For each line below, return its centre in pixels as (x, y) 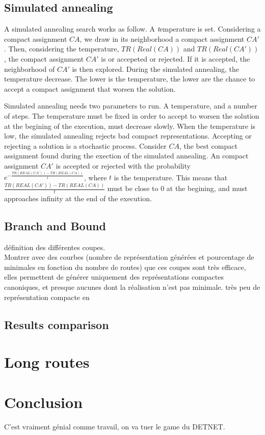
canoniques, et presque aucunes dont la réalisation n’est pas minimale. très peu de (132, 287)
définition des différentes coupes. (55, 247)
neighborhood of (30, 69)
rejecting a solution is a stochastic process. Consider (85, 145)
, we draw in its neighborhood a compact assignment (162, 38)
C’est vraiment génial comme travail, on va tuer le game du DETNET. (115, 426)
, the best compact (208, 145)
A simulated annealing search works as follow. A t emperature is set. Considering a (132, 29)
